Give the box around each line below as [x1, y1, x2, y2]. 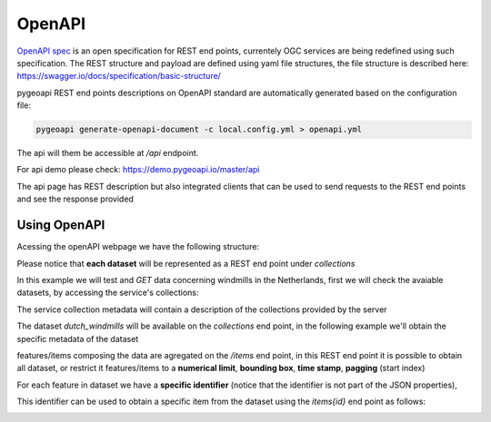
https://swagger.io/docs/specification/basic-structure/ [16, 71, 222, 82]
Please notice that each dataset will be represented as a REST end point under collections [16, 258, 356, 269]
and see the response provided [16, 193, 134, 204]
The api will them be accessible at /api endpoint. [16, 148, 199, 159]
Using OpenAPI [16, 218, 105, 233]
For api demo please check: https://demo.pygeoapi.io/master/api [16, 164, 260, 175]
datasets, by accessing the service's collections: [16, 287, 199, 299]
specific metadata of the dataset [16, 333, 139, 344]
